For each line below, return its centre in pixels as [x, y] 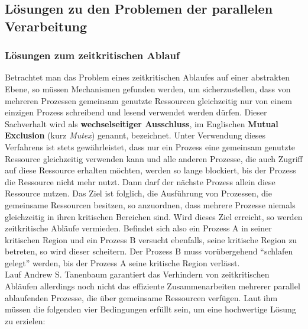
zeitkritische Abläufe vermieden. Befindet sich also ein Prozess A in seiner [138, 228]
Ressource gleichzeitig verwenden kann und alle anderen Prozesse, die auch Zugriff [154, 158]
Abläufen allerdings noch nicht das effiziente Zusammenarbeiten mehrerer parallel [153, 286]
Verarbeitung [46, 26]
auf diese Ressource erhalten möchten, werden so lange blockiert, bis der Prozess [150, 170]
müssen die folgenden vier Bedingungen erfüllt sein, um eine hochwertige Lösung [150, 309]
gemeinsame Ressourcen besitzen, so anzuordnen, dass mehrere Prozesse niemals [150, 204]
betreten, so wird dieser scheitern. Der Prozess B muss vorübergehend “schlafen [149, 251]
